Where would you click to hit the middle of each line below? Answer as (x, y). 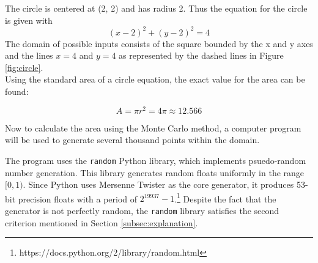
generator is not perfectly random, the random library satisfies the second (142, 211)
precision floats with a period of (78, 198)
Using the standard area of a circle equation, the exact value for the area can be (155, 79)
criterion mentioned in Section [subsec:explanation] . (102, 222)
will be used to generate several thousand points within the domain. (132, 140)
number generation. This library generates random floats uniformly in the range (155, 172)
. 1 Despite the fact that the (225, 198)
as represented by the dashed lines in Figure (201, 55)
